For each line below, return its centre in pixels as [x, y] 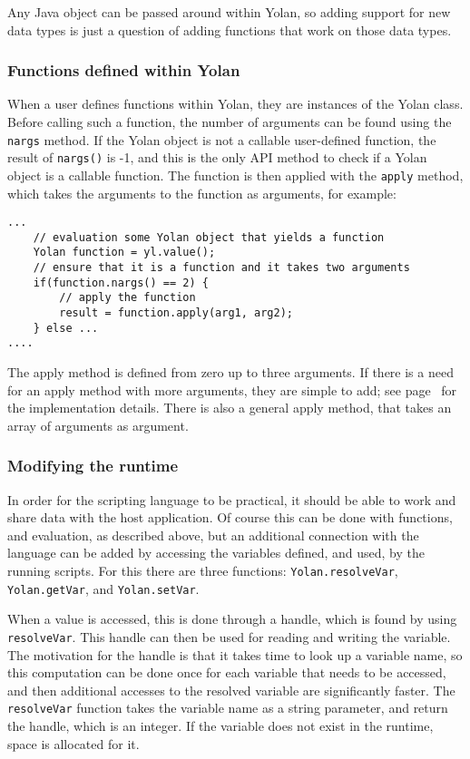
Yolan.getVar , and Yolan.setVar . [103, 588]
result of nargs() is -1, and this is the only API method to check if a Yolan [217, 157]
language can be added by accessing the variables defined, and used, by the [216, 553]
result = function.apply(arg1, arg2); [176, 313]
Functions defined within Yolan [124, 70]
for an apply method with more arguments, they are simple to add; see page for [232, 389]
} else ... [66, 328]
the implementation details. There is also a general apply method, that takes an [230, 408]
